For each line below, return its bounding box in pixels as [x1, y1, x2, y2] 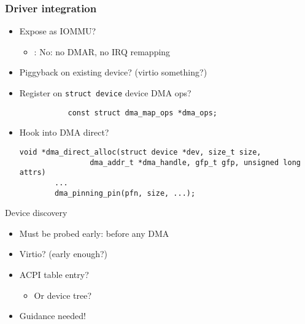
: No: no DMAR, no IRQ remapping [34, 45, 171, 58]
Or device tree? [34, 288, 91, 301]
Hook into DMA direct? [19, 126, 109, 139]
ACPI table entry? [19, 268, 89, 280]
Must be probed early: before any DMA [19, 226, 169, 239]
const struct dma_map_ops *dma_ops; [68, 108, 217, 117]
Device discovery [5, 206, 68, 219]
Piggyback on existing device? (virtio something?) [19, 66, 207, 79]
